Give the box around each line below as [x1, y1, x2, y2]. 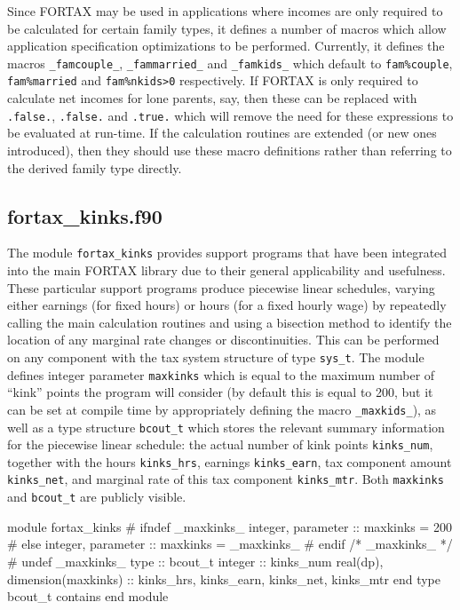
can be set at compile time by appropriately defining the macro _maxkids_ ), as [7, 400, 437, 418]
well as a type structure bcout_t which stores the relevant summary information [7, 417, 445, 436]
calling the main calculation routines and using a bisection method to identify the [7, 313, 452, 331]
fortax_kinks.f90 [7, 202, 163, 229]
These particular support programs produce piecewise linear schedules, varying [7, 278, 435, 297]
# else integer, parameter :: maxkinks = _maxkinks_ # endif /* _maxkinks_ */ [7, 535, 453, 553]
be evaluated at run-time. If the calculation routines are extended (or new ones [7, 123, 437, 142]
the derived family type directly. [7, 158, 182, 177]
